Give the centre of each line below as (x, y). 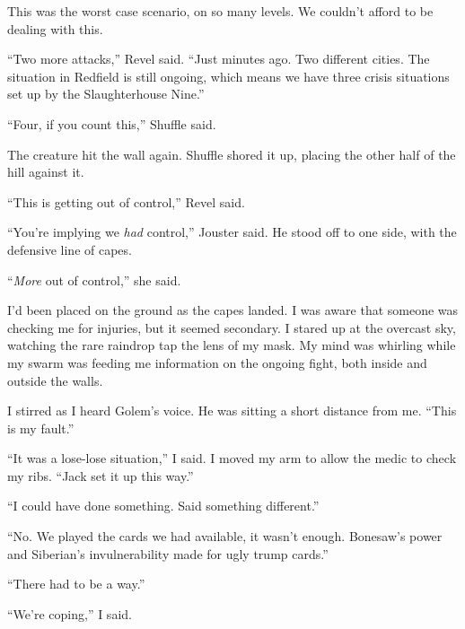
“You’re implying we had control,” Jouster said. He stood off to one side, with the (232, 232)
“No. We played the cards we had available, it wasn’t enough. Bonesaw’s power (225, 536)
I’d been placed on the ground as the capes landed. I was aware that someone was (233, 310)
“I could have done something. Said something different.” (163, 506)
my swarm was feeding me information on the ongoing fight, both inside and (217, 362)
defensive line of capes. (70, 249)
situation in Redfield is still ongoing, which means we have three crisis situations (228, 76)
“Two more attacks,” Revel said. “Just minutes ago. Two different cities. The (219, 59)
